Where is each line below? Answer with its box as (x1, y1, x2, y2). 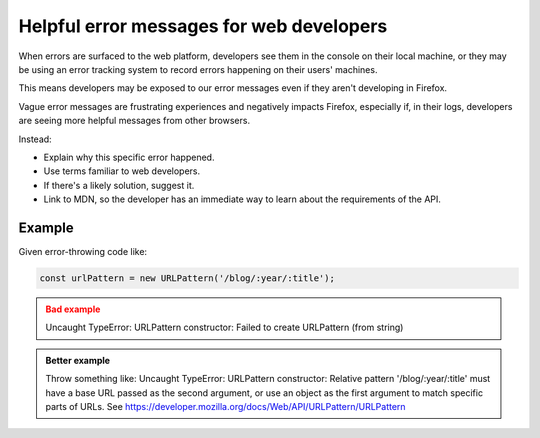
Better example (45, 354, 110, 366)
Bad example (45, 303, 101, 315)
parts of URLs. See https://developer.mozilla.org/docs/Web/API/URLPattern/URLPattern (45, 400, 406, 412)
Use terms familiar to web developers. (43, 165, 201, 177)
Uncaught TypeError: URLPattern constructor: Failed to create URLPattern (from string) (45, 321, 404, 334)
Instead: (18, 133, 52, 145)
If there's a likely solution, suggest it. (43, 179, 195, 191)
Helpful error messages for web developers (18, 15, 388, 37)
